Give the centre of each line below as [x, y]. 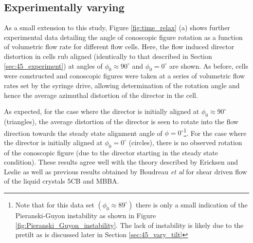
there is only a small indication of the [192, 204]
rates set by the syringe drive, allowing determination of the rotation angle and [122, 85]
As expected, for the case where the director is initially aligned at [102, 111]
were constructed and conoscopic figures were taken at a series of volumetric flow [125, 76]
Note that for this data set [55, 204]
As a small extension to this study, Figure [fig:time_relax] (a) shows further [117, 28]
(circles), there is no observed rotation [185, 142]
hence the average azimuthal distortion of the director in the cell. [101, 95]
